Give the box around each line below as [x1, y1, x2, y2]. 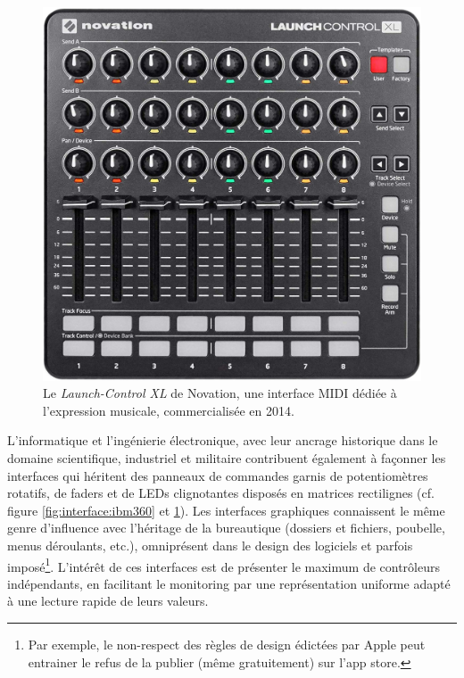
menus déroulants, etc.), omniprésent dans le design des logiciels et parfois [7, 535, 413, 554]
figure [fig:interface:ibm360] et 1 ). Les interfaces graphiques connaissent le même [7, 500, 445, 519]
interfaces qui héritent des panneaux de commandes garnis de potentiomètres [7, 466, 428, 484]
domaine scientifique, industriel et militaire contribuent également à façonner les [7, 448, 446, 467]
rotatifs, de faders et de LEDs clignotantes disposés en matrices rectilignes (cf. [7, 484, 435, 502]
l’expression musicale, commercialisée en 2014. [43, 401, 294, 419]
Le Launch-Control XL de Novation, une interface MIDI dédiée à [43, 384, 397, 402]
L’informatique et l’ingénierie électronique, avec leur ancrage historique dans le [7, 431, 438, 450]
